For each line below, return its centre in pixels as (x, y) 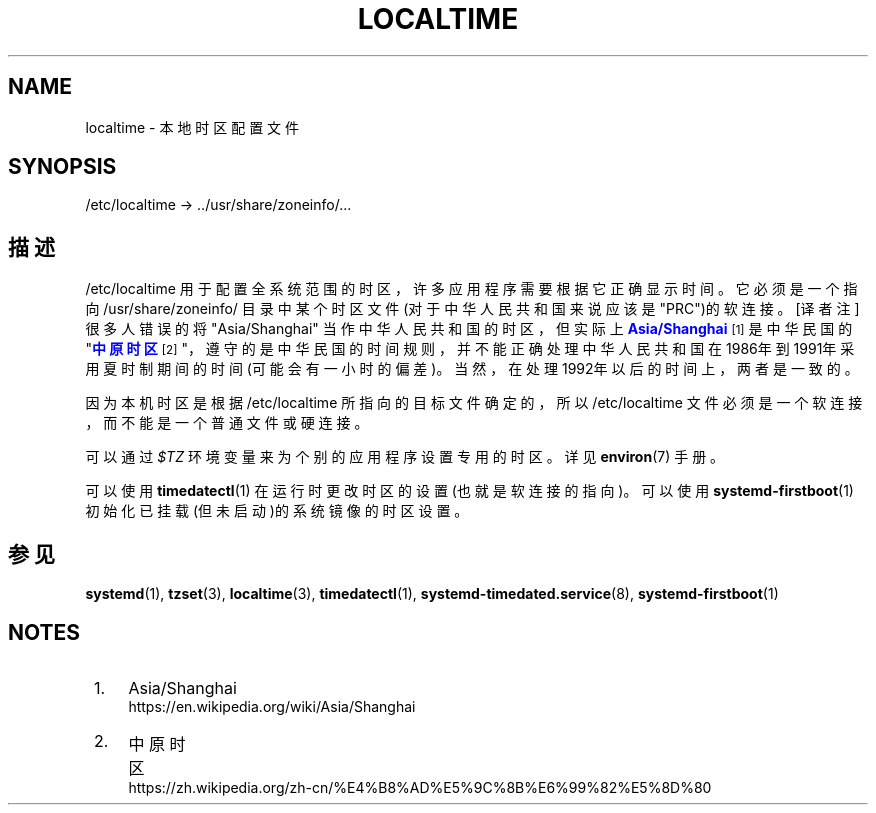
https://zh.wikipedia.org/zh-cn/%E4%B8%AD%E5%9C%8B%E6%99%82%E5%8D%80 (420, 787)
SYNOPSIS (62, 167)
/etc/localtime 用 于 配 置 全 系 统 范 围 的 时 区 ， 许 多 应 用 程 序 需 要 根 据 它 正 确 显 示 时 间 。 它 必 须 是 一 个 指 (471, 289)
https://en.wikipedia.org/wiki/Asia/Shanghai (272, 706)
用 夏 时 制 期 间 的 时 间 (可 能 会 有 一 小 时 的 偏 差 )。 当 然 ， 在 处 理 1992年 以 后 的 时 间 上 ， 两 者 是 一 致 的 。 (472, 369)
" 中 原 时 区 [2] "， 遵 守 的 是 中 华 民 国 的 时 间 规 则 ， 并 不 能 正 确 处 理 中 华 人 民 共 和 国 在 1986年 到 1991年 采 (470, 349)
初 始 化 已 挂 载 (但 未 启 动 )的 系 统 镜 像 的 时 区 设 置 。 (277, 511)
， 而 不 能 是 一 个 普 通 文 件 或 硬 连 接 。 (227, 423)
